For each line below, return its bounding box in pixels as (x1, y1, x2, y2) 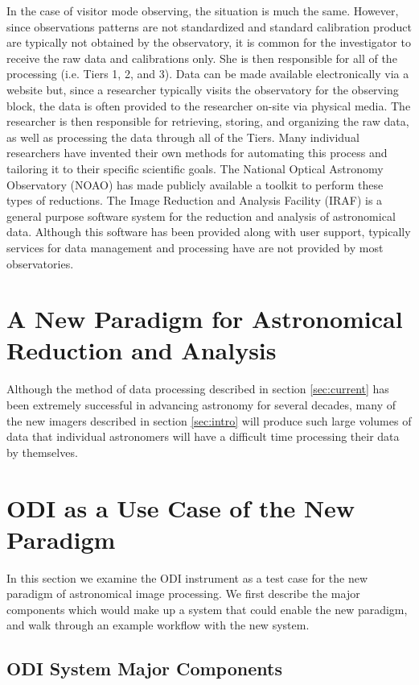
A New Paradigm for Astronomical (6, 302, 403, 335)
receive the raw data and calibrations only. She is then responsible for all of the (6, 49, 397, 66)
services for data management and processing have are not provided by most (6, 239, 384, 255)
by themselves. (6, 443, 78, 460)
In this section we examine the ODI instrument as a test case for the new (6, 569, 368, 586)
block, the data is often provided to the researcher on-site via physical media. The (6, 97, 411, 114)
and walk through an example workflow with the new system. (6, 616, 310, 633)
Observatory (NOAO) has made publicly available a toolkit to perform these (6, 176, 384, 193)
